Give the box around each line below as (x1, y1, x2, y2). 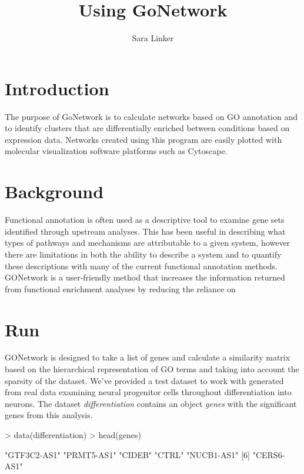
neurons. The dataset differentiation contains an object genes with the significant (5, 397, 297, 409)
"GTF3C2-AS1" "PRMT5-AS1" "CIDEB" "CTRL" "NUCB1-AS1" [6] (5, 448, 250, 460)
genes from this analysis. (5, 409, 93, 421)
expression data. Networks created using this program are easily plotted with (5, 133, 282, 145)
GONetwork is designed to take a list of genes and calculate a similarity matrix (5, 351, 290, 363)
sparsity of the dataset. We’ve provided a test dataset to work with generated (5, 374, 284, 386)
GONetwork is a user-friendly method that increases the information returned (5, 271, 285, 283)
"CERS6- (252, 448, 285, 460)
